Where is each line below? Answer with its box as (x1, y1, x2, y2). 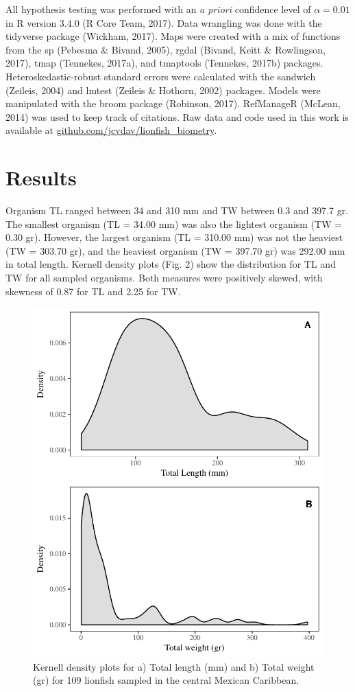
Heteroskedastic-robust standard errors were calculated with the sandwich (5, 69, 316, 83)
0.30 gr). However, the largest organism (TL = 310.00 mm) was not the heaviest (5, 230, 343, 244)
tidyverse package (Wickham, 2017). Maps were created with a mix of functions (5, 29, 341, 43)
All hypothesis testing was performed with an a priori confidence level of (5, 2, 311, 16)
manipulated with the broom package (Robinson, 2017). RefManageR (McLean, (5, 96, 341, 111)
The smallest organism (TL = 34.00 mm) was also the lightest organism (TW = (5, 216, 343, 231)
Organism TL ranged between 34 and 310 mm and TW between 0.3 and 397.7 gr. (5, 203, 349, 218)
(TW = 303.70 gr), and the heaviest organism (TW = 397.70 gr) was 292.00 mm (5, 243, 345, 257)
